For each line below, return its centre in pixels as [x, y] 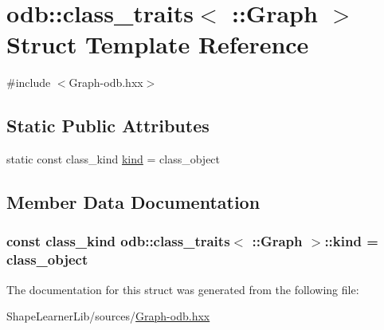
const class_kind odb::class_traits [118, 241]
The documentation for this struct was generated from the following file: [183, 289]
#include [29, 82]
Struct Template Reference [158, 44]
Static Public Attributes [108, 126]
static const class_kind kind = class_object [114, 159]
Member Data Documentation [133, 202]
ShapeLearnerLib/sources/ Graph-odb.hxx [108, 316]
